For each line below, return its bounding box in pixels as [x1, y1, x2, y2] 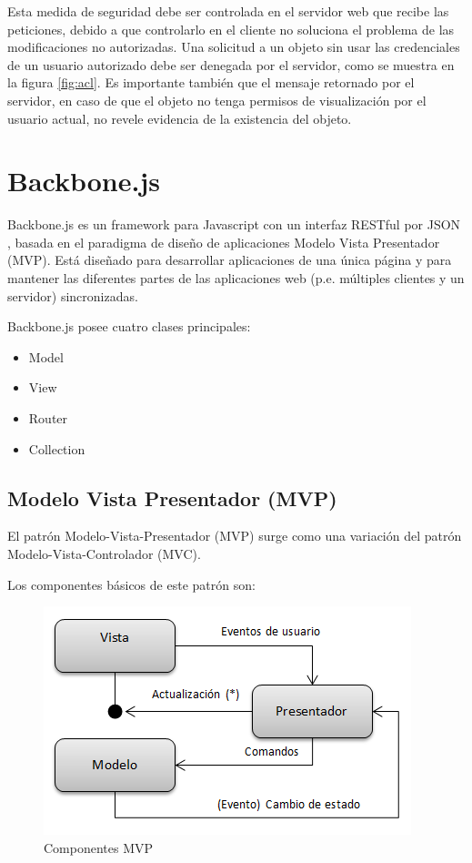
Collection [28, 439, 85, 458]
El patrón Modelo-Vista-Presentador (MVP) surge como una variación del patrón [7, 526, 462, 545]
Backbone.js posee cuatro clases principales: [7, 317, 251, 336]
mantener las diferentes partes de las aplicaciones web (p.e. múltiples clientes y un [7, 269, 465, 288]
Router [28, 409, 68, 428]
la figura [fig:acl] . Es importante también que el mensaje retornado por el [7, 73, 415, 92]
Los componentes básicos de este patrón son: [7, 574, 256, 594]
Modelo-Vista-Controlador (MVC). [7, 544, 201, 563]
